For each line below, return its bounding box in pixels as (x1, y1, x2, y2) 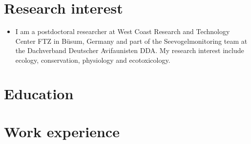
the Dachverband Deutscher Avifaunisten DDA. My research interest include (15, 45, 244, 55)
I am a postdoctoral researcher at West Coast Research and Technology (15, 26, 230, 36)
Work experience (4, 122, 120, 142)
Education (4, 83, 74, 103)
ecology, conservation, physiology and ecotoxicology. (15, 54, 170, 65)
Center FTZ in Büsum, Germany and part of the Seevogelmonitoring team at (15, 36, 248, 46)
